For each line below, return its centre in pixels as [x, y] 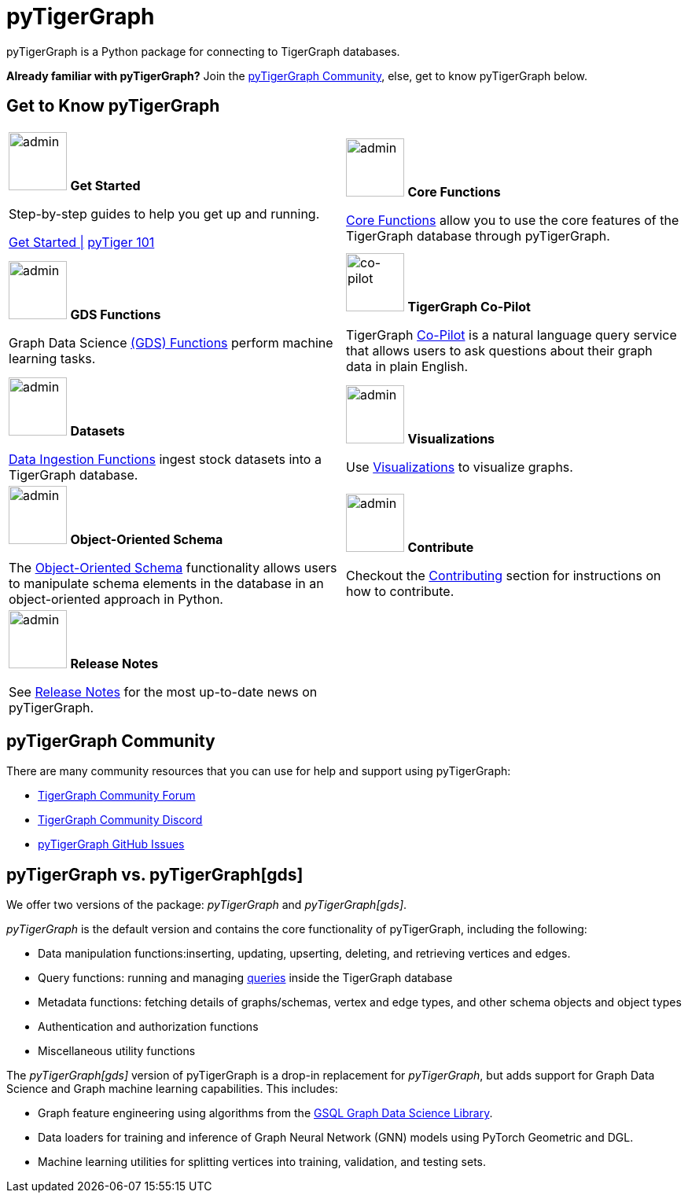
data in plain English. [407, 366]
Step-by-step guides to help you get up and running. [164, 213]
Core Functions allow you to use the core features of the [513, 220]
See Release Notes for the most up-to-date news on [163, 691]
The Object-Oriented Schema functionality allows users [173, 567]
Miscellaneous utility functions [117, 1051]
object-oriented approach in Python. [116, 599]
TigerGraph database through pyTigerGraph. [478, 235]
